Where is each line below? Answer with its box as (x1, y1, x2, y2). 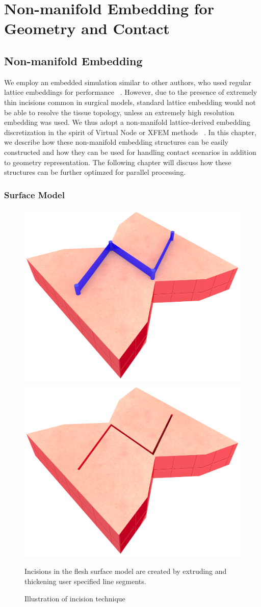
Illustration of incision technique (24, 593, 125, 603)
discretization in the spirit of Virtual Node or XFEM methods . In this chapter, (4, 126, 256, 137)
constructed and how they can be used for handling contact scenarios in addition (4, 146, 256, 157)
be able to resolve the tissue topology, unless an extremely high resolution (4, 107, 234, 117)
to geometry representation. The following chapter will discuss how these (4, 156, 231, 167)
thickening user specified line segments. (24, 575, 146, 586)
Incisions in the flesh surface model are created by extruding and (24, 566, 227, 576)
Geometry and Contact (4, 18, 170, 39)
